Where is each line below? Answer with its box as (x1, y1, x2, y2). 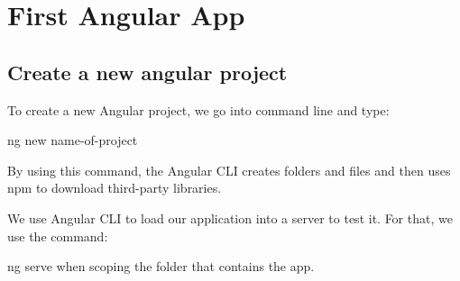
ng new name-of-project (7, 131, 138, 150)
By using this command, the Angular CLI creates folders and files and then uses (7, 160, 451, 179)
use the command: (7, 226, 108, 245)
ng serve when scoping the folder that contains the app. (7, 257, 315, 276)
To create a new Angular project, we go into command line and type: (7, 100, 390, 119)
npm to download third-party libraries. (7, 178, 222, 197)
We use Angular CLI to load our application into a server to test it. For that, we (7, 208, 453, 227)
